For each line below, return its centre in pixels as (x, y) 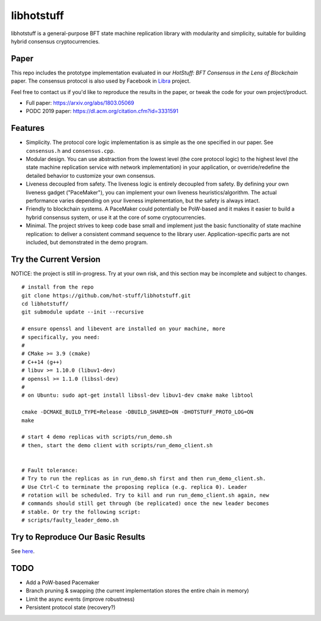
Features (28, 128)
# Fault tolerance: (50, 470)
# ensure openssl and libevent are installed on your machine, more (123, 329)
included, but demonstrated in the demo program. (87, 242)
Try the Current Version (56, 259)
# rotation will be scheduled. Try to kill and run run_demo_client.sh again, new (145, 495)
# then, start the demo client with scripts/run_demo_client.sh (117, 445)
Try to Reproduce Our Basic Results (78, 537)
